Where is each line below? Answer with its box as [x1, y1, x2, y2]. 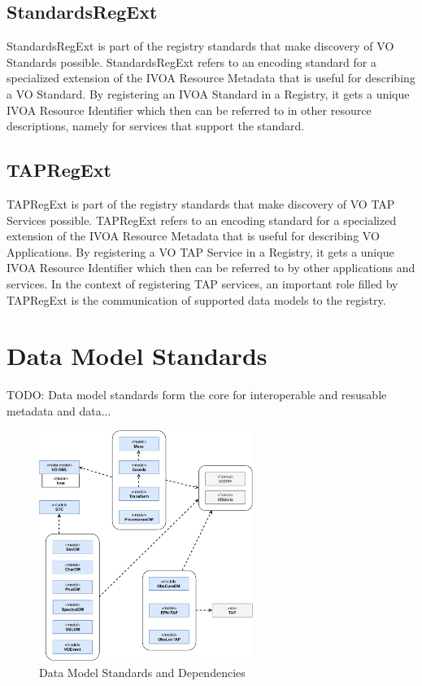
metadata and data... [7, 402, 111, 419]
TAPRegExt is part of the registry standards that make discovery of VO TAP [7, 195, 395, 212]
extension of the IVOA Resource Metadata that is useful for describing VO [7, 227, 380, 244]
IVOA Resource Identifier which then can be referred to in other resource [7, 101, 372, 118]
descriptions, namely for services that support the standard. [7, 117, 305, 134]
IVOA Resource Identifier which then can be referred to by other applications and [7, 259, 415, 276]
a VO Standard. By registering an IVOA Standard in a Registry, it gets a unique [7, 85, 410, 102]
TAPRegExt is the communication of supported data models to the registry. [7, 291, 386, 308]
